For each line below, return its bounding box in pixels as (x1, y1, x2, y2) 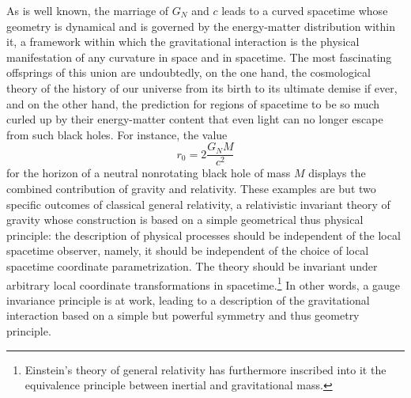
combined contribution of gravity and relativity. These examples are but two (6, 180, 376, 196)
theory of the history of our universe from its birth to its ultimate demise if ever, (6, 79, 398, 96)
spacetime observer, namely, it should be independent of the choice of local (6, 242, 369, 259)
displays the (308, 165, 366, 181)
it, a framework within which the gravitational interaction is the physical (6, 33, 360, 50)
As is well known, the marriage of (6, 2, 169, 18)
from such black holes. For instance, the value (6, 126, 228, 142)
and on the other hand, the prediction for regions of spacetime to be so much (6, 95, 380, 112)
